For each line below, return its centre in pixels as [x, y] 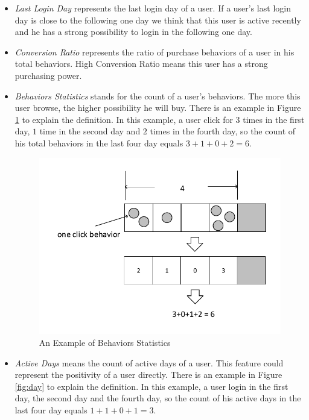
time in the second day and [90, 131]
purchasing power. [48, 75]
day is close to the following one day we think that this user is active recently [158, 20]
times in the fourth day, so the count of [223, 131]
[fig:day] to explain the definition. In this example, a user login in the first [151, 386]
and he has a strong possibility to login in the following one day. [133, 32]
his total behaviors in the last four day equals [99, 143]
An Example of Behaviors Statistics [105, 342]
